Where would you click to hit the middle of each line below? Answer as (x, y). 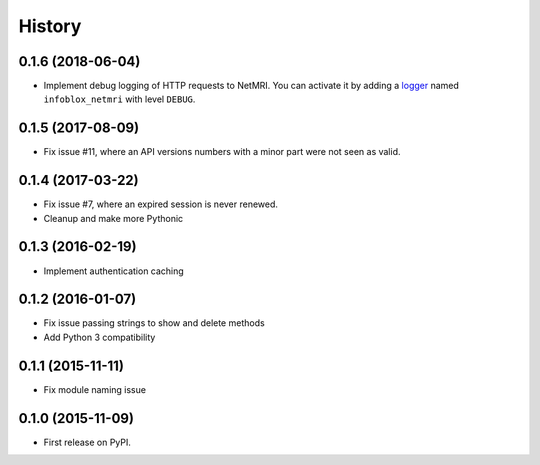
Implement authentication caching (113, 271)
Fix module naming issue (95, 389)
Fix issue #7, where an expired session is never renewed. (161, 204)
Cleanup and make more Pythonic (113, 218)
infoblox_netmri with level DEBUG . (119, 99)
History (50, 26)
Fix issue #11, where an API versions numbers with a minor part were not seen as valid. (222, 152)
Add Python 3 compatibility (99, 337)
